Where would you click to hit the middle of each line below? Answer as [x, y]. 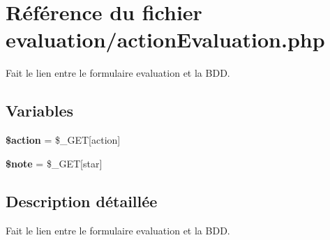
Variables [40, 111]
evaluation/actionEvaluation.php [165, 39]
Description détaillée [82, 201]
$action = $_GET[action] [63, 140]
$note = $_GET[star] [54, 163]
